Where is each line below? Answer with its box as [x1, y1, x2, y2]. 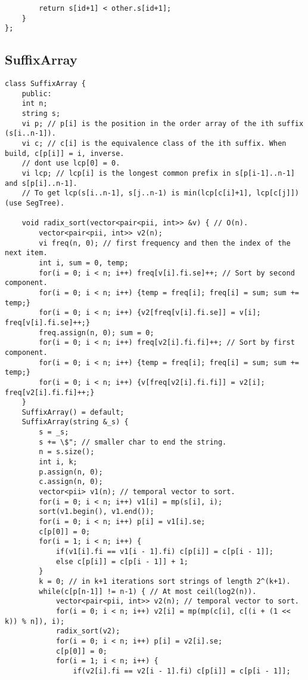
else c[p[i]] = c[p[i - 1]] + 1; [55, 557, 188, 566]
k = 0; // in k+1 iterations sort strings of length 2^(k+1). [39, 577, 291, 586]
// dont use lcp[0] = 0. [21, 159, 120, 168]
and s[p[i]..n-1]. [5, 179, 77, 188]
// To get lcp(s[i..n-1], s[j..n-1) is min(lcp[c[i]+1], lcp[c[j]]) [21, 189, 299, 198]
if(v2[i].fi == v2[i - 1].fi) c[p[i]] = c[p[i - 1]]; [73, 666, 291, 675]
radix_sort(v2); [55, 627, 120, 636]
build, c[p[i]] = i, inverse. [5, 149, 125, 158]
